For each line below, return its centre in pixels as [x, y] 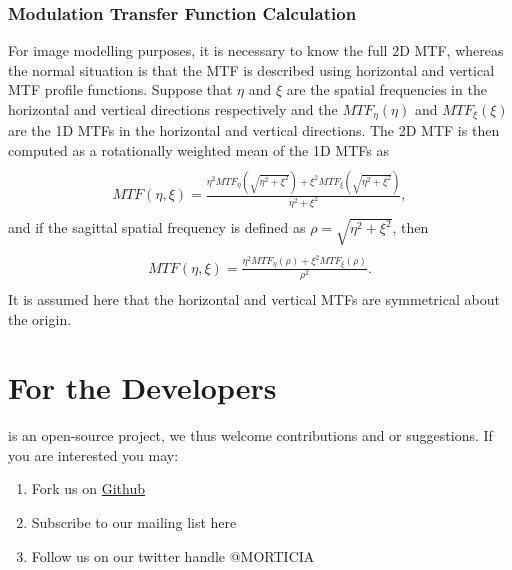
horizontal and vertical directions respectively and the [173, 109]
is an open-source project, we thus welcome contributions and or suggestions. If [250, 435]
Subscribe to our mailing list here [134, 522]
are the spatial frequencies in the [386, 89]
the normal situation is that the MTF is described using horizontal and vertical [251, 69]
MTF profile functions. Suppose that [120, 89]
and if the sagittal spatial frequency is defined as [157, 227]
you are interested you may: [93, 454]
